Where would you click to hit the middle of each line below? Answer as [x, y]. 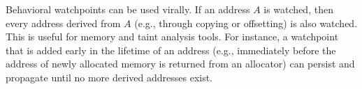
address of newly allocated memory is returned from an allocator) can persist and [180, 64]
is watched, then [298, 9]
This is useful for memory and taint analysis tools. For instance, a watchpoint [172, 37]
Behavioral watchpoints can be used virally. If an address [128, 9]
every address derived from [63, 23]
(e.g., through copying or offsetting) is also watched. [246, 23]
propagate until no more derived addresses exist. [109, 77]
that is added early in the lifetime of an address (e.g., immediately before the [171, 50]
